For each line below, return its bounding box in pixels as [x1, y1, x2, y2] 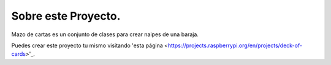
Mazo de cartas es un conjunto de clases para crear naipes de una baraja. [11, 31, 199, 38]
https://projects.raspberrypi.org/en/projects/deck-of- [167, 42, 303, 49]
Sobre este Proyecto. [11, 9, 121, 23]
